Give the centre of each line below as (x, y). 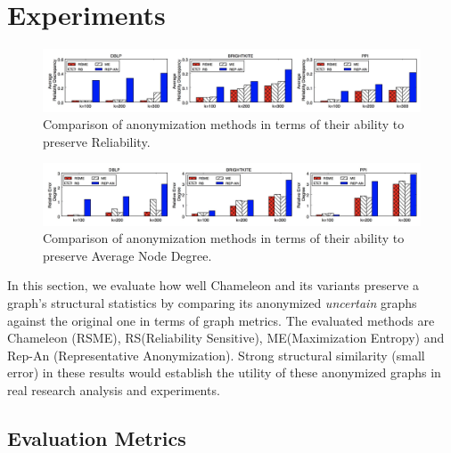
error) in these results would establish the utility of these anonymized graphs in (224, 372)
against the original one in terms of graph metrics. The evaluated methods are (221, 320)
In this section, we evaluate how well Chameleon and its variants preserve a (213, 285)
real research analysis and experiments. (114, 390)
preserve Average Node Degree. (127, 255)
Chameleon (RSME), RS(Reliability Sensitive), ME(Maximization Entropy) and (226, 338)
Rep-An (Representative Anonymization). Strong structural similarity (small (216, 355)
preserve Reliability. (97, 141)
